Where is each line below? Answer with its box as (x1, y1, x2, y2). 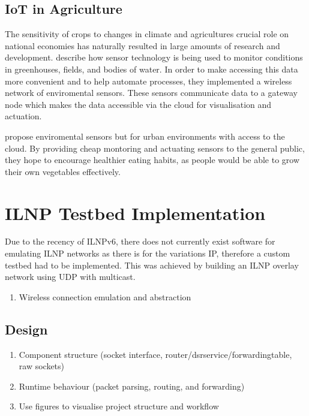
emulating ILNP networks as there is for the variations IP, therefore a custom (5, 247, 290, 260)
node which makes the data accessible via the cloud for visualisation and (5, 98, 272, 110)
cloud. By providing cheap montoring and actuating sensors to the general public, (5, 141, 305, 154)
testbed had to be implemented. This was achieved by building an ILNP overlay (5, 258, 299, 271)
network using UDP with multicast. (5, 270, 136, 283)
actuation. (5, 110, 42, 122)
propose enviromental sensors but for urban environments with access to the (5, 129, 285, 142)
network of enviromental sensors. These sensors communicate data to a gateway (5, 86, 298, 99)
